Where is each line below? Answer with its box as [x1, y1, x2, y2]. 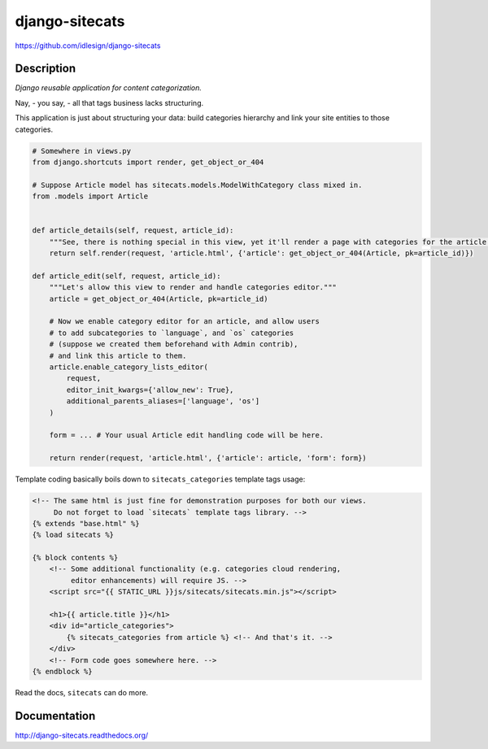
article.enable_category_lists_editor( [49, 363, 209, 372]
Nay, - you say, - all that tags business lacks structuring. [15, 98, 204, 107]
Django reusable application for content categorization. [15, 83, 203, 93]
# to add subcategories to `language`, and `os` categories [49, 328, 294, 337]
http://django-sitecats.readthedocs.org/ [15, 730, 149, 740]
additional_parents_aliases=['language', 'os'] [66, 397, 260, 406]
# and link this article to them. [49, 351, 187, 360]
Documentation [15, 708, 96, 723]
